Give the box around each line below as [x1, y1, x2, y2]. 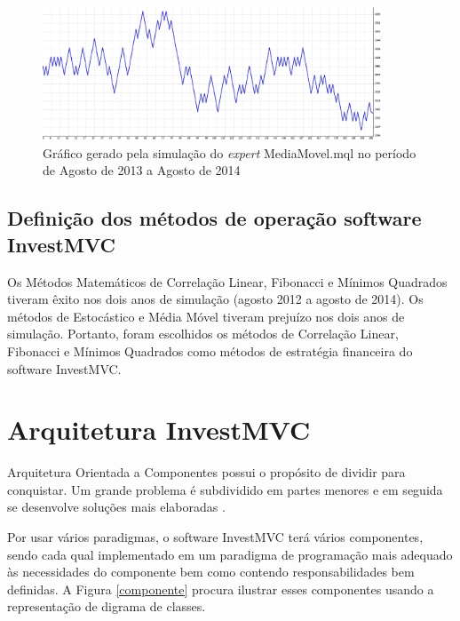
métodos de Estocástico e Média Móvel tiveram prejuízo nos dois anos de [7, 307, 405, 325]
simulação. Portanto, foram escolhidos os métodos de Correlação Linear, [7, 324, 399, 343]
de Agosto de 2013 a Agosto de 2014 [43, 161, 241, 179]
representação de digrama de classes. [7, 597, 206, 616]
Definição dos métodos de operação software [7, 204, 422, 232]
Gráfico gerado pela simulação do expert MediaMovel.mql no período [43, 143, 416, 162]
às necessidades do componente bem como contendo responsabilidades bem [7, 562, 415, 581]
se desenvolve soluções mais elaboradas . [7, 498, 226, 516]
